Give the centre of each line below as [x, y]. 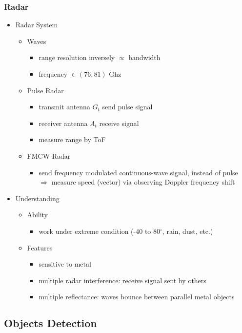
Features [40, 247]
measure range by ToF [72, 139]
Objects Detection [50, 323]
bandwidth [144, 57]
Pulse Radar [45, 90]
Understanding [37, 198]
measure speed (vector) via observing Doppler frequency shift [143, 182]
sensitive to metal [65, 264]
